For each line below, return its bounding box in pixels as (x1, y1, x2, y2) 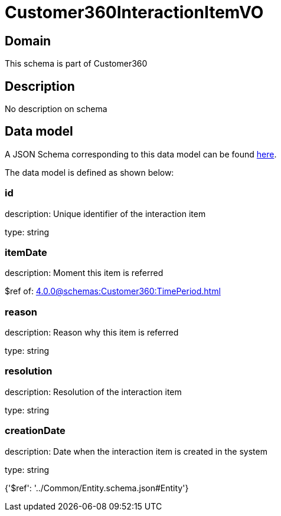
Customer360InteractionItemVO (5, 2, 264, 22)
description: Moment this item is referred (5, 268, 164, 278)
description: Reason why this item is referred (5, 327, 179, 338)
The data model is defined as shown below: (5, 167, 174, 178)
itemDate (5, 246, 47, 258)
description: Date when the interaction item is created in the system (5, 446, 267, 456)
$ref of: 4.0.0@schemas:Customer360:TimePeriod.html (5, 286, 221, 297)
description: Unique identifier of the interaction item (5, 208, 206, 219)
